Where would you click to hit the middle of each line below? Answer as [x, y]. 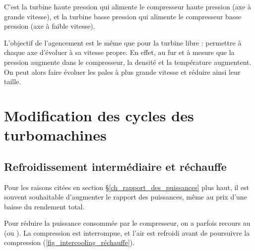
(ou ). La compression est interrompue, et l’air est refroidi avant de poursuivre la [127, 232]
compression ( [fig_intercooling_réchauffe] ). [69, 242]
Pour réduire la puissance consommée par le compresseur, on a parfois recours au [127, 223]
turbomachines [55, 135]
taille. [13, 81]
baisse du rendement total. [44, 206]
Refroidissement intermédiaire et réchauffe [115, 166]
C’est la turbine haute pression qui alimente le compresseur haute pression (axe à [128, 6]
